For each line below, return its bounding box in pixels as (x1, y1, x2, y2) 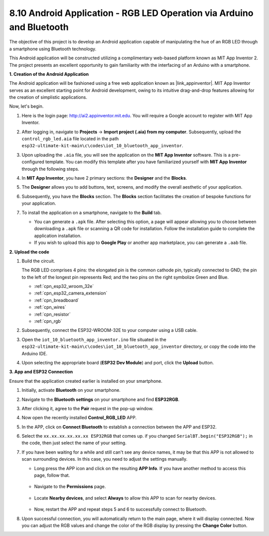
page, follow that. (34, 472, 70, 479)
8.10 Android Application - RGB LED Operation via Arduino (9, 7, 254, 18)
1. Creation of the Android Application (9, 71, 89, 77)
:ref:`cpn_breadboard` (34, 297, 80, 303)
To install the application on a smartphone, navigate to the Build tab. (21, 210, 162, 216)
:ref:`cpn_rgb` (34, 318, 62, 324)
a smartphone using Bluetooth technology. (9, 45, 97, 52)
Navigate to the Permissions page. (34, 484, 106, 490)
